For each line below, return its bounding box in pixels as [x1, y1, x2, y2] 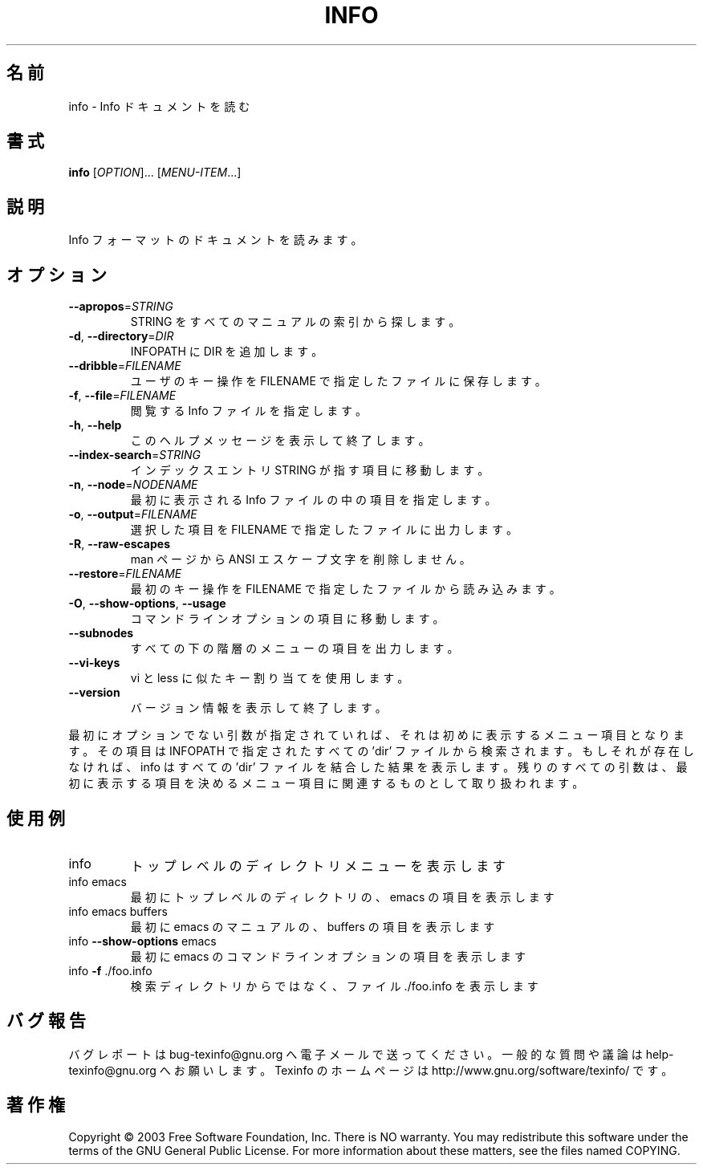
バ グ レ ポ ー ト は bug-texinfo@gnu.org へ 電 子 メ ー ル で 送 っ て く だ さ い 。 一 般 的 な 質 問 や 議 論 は [68, 1047, 643, 1061]
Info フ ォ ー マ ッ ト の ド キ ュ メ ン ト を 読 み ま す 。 [68, 233, 363, 247]
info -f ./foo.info [68, 963, 152, 978]
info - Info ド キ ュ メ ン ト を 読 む [68, 99, 250, 113]
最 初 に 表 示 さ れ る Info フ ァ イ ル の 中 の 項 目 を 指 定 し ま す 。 [130, 493, 497, 507]
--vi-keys [68, 656, 120, 670]
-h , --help [68, 418, 122, 433]
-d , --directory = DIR [68, 329, 174, 344]
